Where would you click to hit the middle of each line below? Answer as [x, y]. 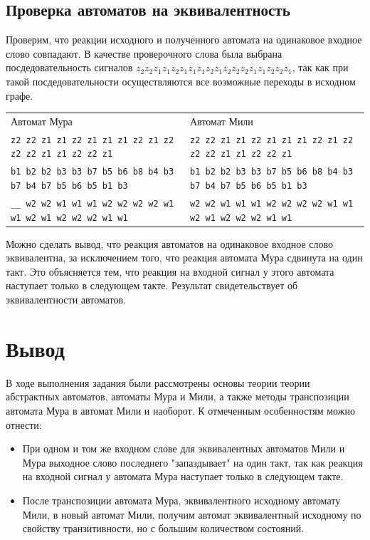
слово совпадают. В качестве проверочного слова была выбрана [144, 53]
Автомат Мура [42, 121]
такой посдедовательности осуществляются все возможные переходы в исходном [181, 81]
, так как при [320, 67]
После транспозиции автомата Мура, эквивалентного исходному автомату [181, 500]
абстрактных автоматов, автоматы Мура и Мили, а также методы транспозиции [178, 396]
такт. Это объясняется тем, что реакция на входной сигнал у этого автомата [170, 271]
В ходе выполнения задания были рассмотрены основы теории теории [158, 382]
